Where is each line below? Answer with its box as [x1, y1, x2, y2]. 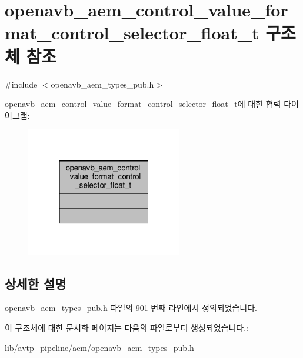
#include [5, 78, 38, 90]
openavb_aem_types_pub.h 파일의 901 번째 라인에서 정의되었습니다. [5, 302, 258, 314]
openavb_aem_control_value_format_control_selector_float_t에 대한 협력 [5, 98, 281, 110]
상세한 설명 [5, 274, 66, 292]
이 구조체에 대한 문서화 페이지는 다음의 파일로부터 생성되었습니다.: [5, 321, 248, 333]
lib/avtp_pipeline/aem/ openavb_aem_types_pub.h [5, 341, 194, 353]
